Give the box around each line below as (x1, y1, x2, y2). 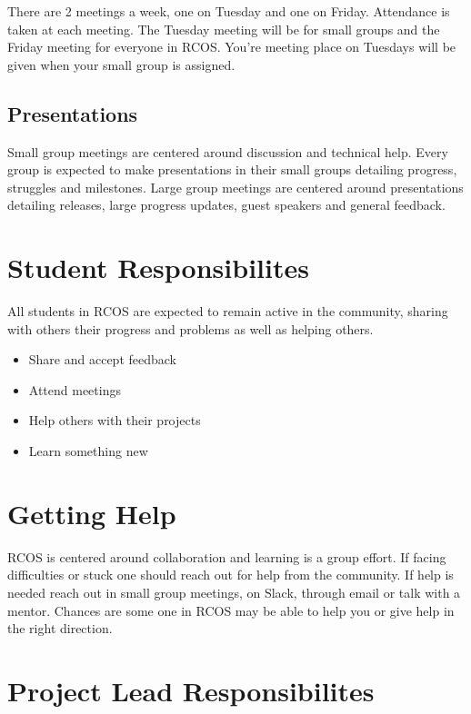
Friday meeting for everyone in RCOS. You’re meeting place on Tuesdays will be (7, 37, 456, 56)
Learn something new (28, 441, 148, 461)
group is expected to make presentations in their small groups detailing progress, (7, 160, 457, 179)
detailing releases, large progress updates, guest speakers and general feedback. (7, 195, 446, 214)
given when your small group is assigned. (7, 55, 235, 74)
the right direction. (7, 619, 113, 638)
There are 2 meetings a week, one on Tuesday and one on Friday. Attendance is (7, 2, 450, 20)
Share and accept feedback (28, 350, 177, 369)
